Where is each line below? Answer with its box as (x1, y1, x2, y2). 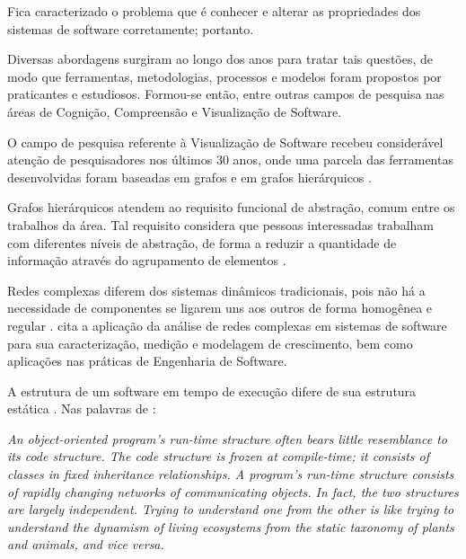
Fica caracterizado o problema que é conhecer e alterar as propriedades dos (7, 2, 421, 20)
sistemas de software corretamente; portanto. (7, 19, 254, 38)
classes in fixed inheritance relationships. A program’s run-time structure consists (7, 465, 454, 484)
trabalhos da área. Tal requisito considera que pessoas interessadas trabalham (7, 215, 434, 234)
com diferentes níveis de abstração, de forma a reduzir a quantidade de (7, 233, 397, 252)
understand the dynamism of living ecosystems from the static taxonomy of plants (7, 517, 454, 536)
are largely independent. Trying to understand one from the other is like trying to (7, 500, 454, 519)
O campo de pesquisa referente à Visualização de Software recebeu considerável (7, 132, 444, 151)
